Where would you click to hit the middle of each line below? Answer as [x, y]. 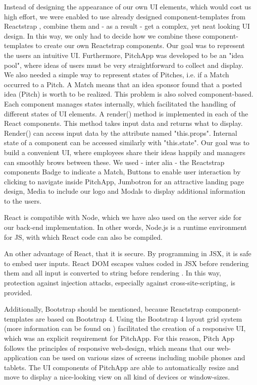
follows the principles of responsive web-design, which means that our [109, 348]
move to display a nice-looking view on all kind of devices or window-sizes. [117, 377]
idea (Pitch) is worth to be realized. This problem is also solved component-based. [129, 94]
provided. [18, 292]
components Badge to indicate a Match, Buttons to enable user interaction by [122, 172]
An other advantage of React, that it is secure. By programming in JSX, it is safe [128, 253]
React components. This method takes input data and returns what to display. [124, 123]
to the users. [23, 200]
